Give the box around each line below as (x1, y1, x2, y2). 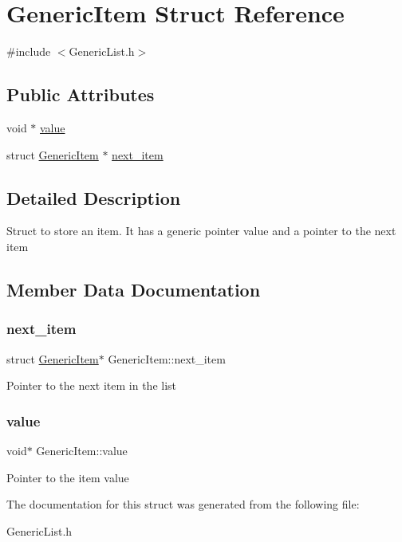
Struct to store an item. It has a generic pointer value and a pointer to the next (6, 222, 396, 239)
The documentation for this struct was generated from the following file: (6, 496, 360, 513)
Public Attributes (6, 82, 155, 107)
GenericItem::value (36, 442, 128, 458)
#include (6, 43, 51, 60)
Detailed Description (6, 185, 181, 210)
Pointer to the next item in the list (6, 377, 177, 394)
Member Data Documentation (6, 277, 261, 301)
